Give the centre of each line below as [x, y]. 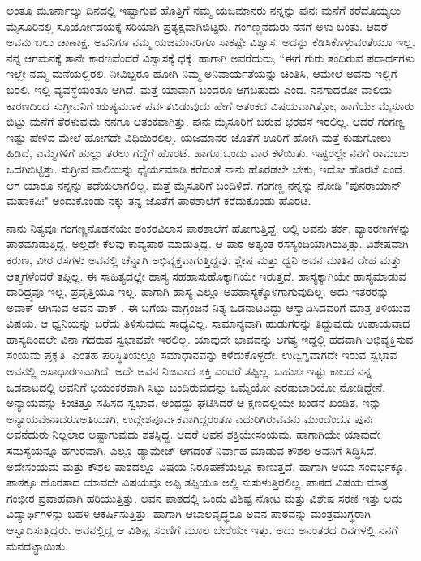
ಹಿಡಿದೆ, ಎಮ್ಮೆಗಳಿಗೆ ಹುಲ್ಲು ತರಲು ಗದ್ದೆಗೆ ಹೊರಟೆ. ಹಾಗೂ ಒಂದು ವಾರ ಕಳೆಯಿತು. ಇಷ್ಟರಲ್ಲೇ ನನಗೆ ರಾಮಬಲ [208, 153]
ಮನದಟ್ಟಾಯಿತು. [38, 545]
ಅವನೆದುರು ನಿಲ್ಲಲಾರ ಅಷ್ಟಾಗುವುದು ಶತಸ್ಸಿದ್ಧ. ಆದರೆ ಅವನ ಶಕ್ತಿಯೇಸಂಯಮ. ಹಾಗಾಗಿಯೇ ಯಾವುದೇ [194, 434]
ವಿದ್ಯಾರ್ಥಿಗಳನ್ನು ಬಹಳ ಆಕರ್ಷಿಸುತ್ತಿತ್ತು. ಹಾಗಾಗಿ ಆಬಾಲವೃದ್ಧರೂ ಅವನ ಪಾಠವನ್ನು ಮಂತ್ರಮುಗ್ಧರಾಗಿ [189, 514]
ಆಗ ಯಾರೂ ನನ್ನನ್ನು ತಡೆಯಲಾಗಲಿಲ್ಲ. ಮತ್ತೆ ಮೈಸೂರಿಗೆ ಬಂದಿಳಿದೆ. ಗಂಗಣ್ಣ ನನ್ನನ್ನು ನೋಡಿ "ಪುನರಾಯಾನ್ [204, 184]
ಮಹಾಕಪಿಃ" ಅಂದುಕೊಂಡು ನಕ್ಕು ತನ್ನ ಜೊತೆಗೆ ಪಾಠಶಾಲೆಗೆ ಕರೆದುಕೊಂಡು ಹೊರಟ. [159, 201]
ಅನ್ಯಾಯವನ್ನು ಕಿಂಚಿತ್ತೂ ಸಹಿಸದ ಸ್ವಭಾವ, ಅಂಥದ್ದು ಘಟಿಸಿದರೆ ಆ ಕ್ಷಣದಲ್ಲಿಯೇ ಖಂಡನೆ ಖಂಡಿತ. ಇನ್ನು [194, 403]
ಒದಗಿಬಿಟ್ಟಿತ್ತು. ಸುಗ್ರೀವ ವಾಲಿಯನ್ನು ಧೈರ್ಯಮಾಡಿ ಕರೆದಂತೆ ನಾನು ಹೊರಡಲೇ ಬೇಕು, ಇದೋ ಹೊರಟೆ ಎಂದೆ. [206, 168]
